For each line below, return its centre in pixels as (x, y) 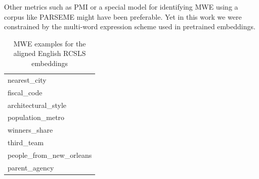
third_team (26, 142)
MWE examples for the (50, 43)
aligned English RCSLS (50, 53)
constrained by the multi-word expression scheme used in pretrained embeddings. (130, 26)
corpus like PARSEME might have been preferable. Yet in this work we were (123, 16)
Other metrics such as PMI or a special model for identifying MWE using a (121, 7)
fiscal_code (25, 92)
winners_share (30, 130)
